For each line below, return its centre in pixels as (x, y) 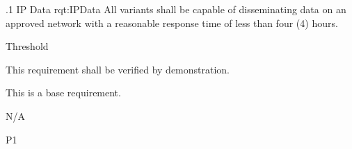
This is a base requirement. (63, 93)
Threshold (27, 46)
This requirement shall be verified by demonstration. (118, 69)
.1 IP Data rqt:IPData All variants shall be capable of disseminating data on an (176, 9)
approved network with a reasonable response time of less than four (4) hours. (172, 23)
